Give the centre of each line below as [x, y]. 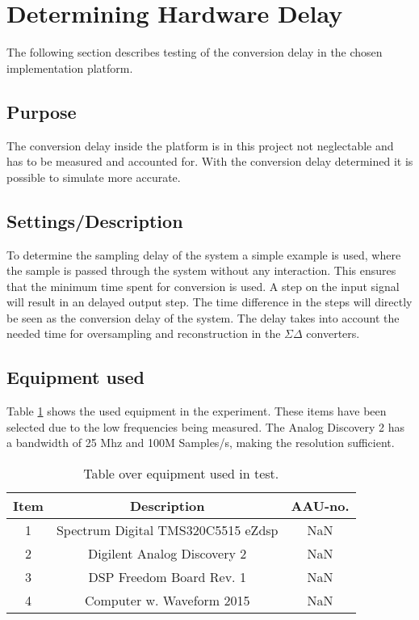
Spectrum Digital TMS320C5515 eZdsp [167, 530]
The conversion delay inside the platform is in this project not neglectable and [200, 145]
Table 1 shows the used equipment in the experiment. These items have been [197, 411]
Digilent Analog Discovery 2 [168, 554]
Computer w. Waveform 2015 [167, 601]
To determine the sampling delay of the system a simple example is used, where [204, 254]
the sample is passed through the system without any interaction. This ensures [201, 270]
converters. [333, 333]
